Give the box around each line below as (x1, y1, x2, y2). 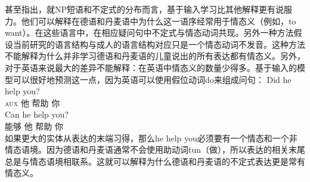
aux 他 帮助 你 (5, 96, 60, 109)
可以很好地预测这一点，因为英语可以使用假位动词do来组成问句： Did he (13, 73, 292, 85)
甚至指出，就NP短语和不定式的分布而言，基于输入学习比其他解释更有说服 (5, 3, 293, 15)
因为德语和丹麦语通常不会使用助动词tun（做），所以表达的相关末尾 (46, 143, 306, 156)
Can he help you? (5, 108, 69, 121)
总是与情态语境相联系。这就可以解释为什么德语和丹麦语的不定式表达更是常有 (5, 155, 305, 167)
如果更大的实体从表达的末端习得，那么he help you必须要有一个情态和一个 (5, 131, 289, 144)
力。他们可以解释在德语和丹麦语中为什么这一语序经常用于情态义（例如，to (5, 14, 296, 27)
